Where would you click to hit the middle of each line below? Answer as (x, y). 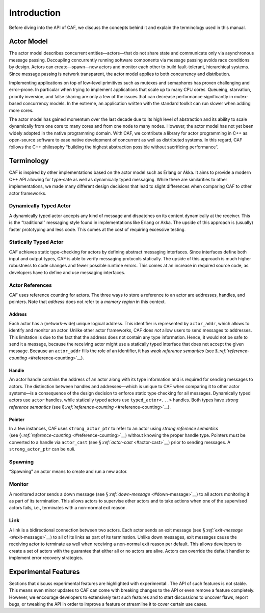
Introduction (35, 13)
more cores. (21, 110)
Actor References (30, 285)
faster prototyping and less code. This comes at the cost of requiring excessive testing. (97, 229)
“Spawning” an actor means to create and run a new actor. (68, 472)
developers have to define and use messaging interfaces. (67, 272)
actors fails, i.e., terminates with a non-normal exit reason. (68, 508)
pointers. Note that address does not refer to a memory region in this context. (88, 302)
